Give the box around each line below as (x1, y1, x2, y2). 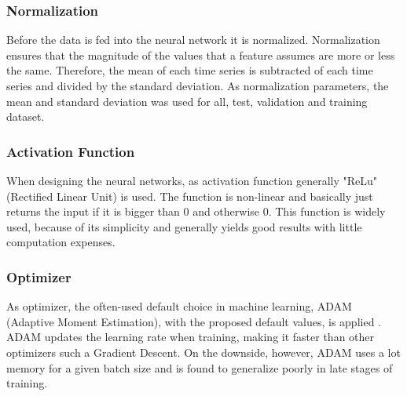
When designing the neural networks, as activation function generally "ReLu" (6, 173, 378, 188)
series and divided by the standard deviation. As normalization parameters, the (6, 78, 389, 93)
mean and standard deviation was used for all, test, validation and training (6, 93, 368, 109)
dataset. (6, 108, 45, 125)
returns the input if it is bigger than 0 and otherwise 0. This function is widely (6, 203, 386, 220)
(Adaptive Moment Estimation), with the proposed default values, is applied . (6, 313, 381, 329)
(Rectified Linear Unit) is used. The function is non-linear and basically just (6, 187, 373, 204)
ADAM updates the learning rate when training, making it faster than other (6, 329, 375, 345)
